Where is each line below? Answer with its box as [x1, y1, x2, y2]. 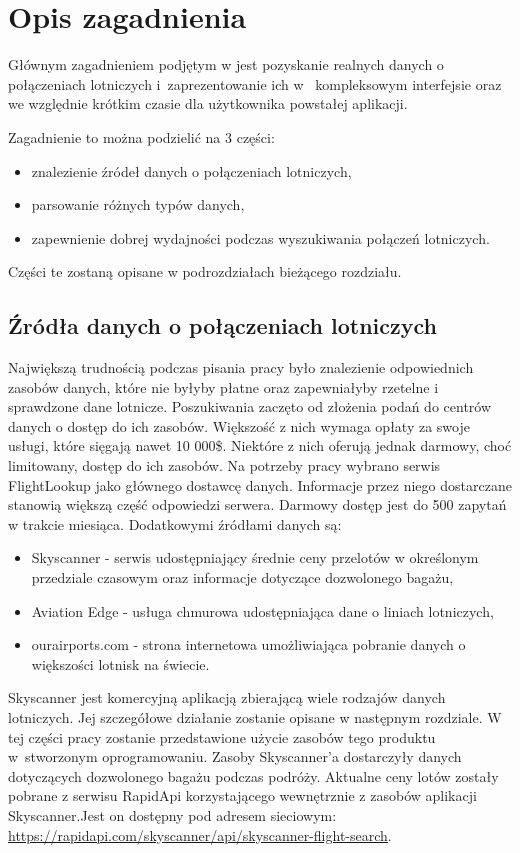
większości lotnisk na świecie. [31, 653, 210, 674]
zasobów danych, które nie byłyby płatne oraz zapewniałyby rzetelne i [8, 376, 439, 397]
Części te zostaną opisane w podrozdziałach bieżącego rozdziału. [8, 261, 402, 282]
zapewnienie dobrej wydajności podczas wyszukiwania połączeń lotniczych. [31, 227, 490, 248]
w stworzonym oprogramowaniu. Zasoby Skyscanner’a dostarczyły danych [8, 746, 462, 767]
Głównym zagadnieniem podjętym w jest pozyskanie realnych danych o [8, 54, 444, 75]
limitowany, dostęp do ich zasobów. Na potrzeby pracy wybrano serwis [8, 455, 441, 476]
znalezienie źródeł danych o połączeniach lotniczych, [31, 160, 352, 181]
